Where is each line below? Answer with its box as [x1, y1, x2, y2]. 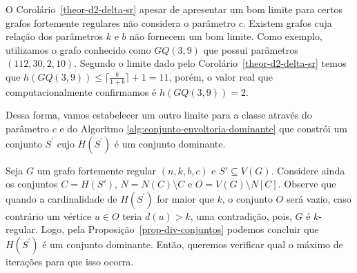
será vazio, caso [286, 191, 351, 205]
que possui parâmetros [203, 42, 298, 57]
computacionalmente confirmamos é [6, 84, 157, 99]
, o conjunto [222, 191, 273, 205]
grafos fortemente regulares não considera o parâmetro [6, 15, 235, 30]
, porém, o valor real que [168, 69, 273, 83]
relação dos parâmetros [6, 29, 104, 43]
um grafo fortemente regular [37, 163, 157, 177]
